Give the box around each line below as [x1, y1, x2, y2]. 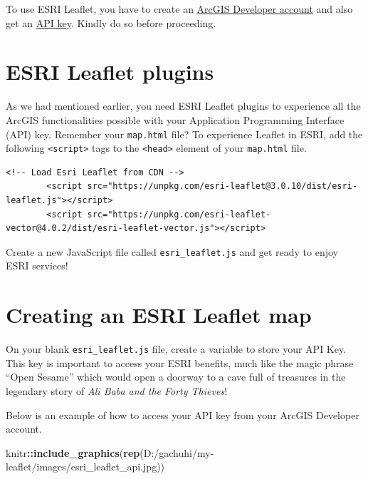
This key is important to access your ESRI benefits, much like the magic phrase [6, 355, 354, 370]
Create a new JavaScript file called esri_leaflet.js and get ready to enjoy [6, 244, 339, 259]
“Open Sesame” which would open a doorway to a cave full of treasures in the [6, 369, 346, 384]
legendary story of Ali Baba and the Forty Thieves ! [6, 383, 228, 398]
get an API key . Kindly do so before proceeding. [6, 15, 216, 30]
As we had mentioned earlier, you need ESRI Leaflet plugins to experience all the [6, 98, 361, 113]
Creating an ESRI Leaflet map [6, 300, 312, 329]
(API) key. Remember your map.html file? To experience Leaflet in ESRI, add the [6, 126, 363, 141]
